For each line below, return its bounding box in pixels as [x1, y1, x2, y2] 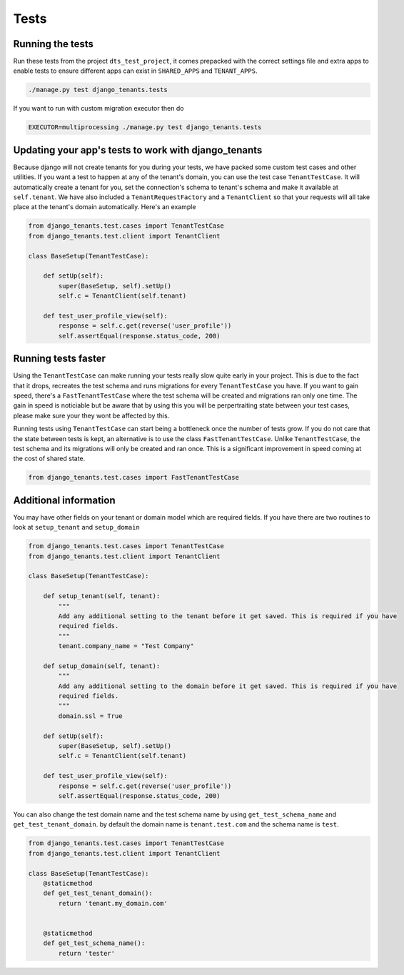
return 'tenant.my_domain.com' [58, 899, 168, 907]
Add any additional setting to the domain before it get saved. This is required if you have [58, 682, 398, 690]
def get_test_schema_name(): [43, 939, 146, 947]
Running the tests [13, 38, 94, 50]
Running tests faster [13, 353, 106, 365]
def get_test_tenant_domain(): [43, 889, 153, 897]
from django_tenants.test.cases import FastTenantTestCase [28, 473, 239, 482]
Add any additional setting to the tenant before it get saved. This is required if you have [58, 612, 398, 620]
